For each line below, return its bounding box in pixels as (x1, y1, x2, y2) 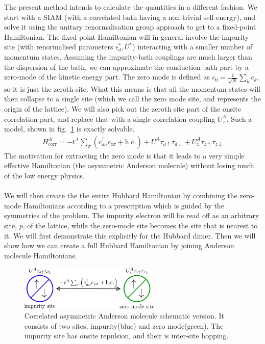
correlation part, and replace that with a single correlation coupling (4, 113, 215, 124)
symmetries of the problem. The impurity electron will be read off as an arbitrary (4, 210, 259, 221)
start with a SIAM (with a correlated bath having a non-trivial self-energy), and (4, 11, 255, 22)
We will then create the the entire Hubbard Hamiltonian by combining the (4, 190, 237, 201)
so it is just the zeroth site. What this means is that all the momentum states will (4, 83, 260, 94)
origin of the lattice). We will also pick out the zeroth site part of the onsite (4, 103, 241, 114)
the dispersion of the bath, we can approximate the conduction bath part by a (4, 61, 249, 72)
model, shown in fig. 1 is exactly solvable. (4, 123, 135, 134)
